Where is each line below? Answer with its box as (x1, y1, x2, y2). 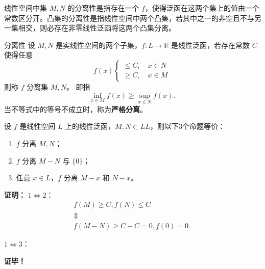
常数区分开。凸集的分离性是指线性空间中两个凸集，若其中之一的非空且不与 (4, 12, 254, 23)
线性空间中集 (4, 3, 47, 13)
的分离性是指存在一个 (67, 3, 139, 13)
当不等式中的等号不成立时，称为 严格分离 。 (4, 103, 147, 114)
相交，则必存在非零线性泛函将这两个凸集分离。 (18, 22, 176, 33)
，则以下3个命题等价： (150, 121, 225, 131)
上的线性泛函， (65, 121, 115, 131)
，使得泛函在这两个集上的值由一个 (144, 3, 259, 13)
